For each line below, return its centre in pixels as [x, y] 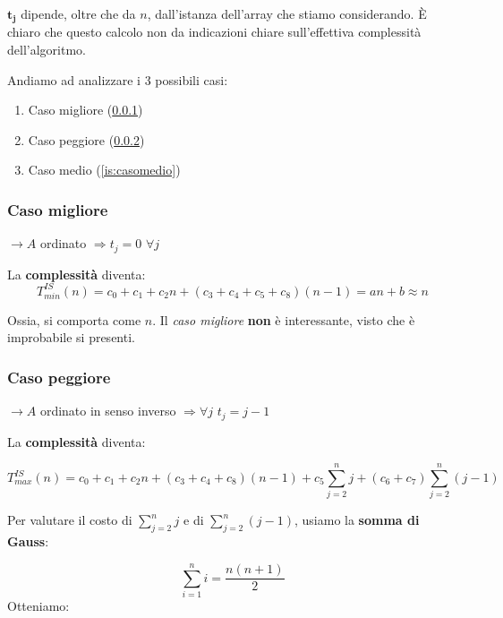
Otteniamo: [38, 605]
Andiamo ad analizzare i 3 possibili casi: [118, 79]
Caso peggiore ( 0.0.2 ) [86, 139]
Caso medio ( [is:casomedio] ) [104, 170]
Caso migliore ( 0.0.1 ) [85, 110]
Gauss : [28, 541]
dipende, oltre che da [78, 13]
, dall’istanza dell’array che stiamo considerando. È [287, 13]
